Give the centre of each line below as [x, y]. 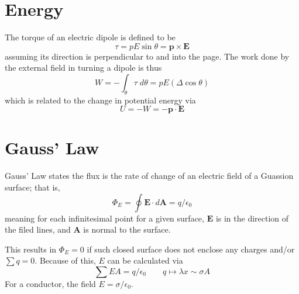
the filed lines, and [38, 229]
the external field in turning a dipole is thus [83, 68]
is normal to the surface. [127, 229]
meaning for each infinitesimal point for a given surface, [104, 218]
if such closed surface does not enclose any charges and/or [191, 249]
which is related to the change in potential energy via [100, 100]
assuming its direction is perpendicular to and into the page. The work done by [147, 56]
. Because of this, [65, 260]
